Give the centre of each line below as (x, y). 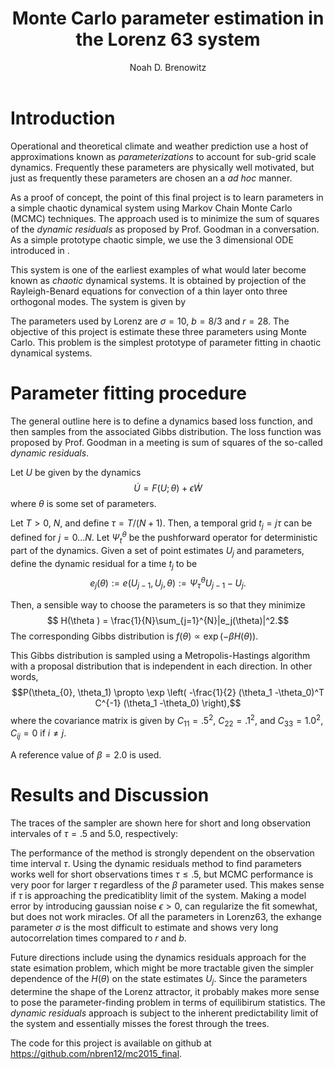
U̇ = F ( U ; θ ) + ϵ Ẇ (168, 488)
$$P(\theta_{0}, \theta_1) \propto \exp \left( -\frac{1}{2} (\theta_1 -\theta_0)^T (168, 692)
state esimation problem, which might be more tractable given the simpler (162, 968)
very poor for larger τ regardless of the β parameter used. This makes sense (167, 885)
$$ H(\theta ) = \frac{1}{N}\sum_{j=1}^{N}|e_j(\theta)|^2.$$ (168, 620)
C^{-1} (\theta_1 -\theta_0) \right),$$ (168, 703)
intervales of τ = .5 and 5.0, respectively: (94, 834)
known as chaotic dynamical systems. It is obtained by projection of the (158, 280)
